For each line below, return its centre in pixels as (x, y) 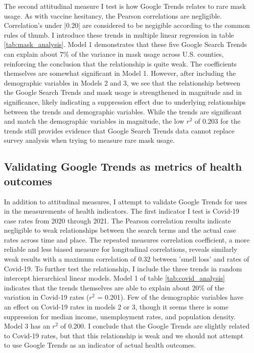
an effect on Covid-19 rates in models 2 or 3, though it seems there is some (116, 307)
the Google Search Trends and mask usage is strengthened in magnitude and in (123, 92)
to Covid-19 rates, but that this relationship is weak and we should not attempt (124, 335)
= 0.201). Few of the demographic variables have (170, 297)
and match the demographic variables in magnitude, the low (94, 121)
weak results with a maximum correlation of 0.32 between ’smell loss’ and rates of (127, 259)
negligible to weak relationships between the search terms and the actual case (120, 230)
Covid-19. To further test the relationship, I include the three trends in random (123, 268)
